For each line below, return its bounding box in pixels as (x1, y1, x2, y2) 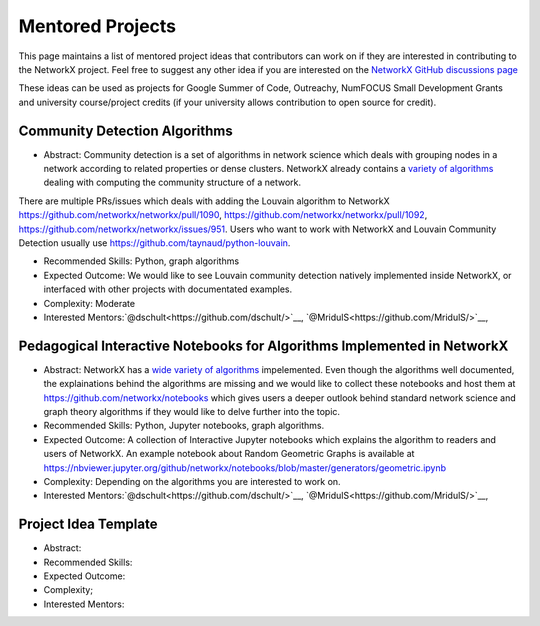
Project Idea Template (18, 516, 158, 533)
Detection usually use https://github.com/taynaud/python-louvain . (18, 236, 291, 249)
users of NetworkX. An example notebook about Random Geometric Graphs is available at (43, 448, 415, 460)
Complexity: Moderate (43, 297, 135, 309)
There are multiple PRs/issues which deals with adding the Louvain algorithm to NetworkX (18, 195, 390, 207)
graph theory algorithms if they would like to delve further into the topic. (43, 406, 340, 417)
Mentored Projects (18, 15, 177, 37)
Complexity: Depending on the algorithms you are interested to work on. (43, 475, 341, 487)
